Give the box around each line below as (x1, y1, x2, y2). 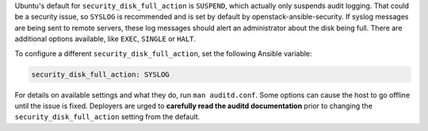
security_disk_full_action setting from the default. (14, 112, 201, 122)
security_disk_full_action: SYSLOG (31, 69, 170, 79)
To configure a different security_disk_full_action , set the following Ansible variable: (14, 48, 312, 58)
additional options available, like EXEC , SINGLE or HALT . (14, 34, 197, 43)
